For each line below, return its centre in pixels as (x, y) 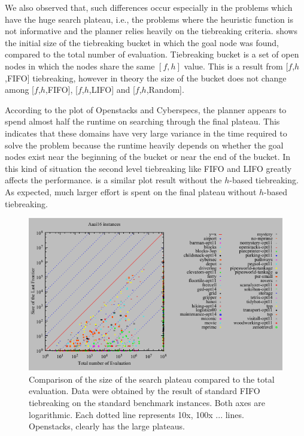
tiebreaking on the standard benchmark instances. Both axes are (147, 402)
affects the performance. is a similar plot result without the (113, 180)
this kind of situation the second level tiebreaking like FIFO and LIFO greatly (148, 168)
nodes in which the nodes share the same (80, 66)
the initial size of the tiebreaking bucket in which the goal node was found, (142, 42)
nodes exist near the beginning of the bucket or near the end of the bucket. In (148, 157)
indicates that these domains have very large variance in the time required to (146, 133)
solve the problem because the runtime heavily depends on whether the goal (144, 145)
